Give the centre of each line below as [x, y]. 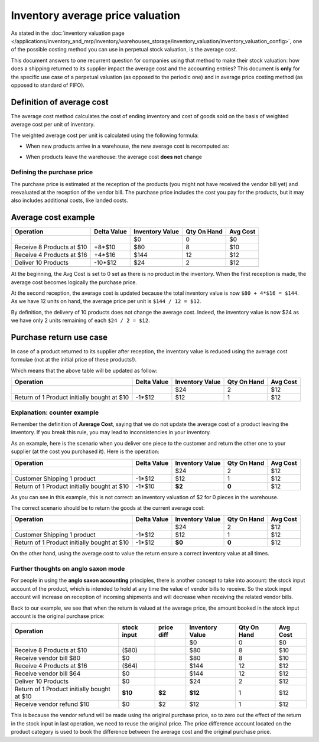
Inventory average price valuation [95, 15]
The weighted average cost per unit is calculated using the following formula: [105, 135]
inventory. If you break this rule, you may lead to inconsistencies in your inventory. [111, 432]
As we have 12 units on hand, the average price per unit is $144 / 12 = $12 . [106, 301]
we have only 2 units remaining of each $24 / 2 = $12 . [80, 320]
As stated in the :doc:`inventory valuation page [68, 33]
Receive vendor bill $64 [48, 673]
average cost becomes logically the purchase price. [74, 282]
